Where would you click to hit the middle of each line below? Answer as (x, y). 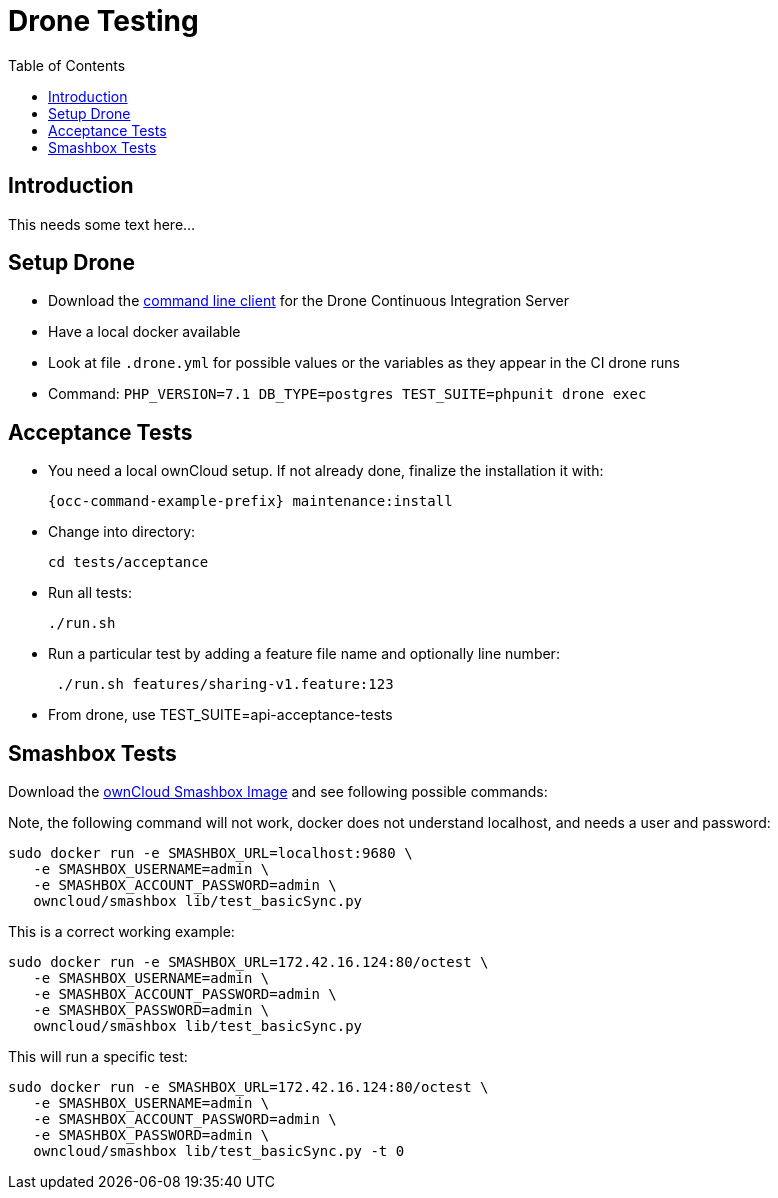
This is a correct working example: (121, 932)
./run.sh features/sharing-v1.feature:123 (225, 684)
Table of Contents (67, 65)
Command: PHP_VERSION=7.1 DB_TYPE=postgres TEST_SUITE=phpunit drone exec (347, 394)
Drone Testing (103, 21)
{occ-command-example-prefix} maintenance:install (250, 501)
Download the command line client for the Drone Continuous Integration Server (308, 301)
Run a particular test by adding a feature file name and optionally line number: (304, 654)
